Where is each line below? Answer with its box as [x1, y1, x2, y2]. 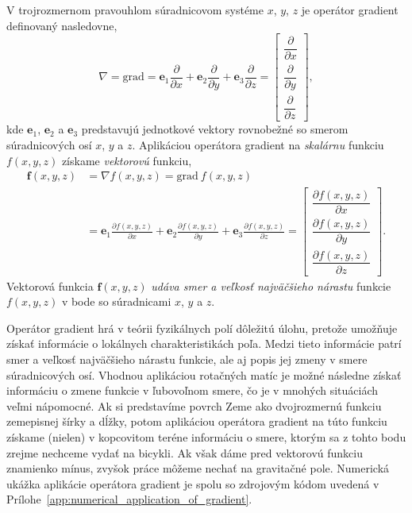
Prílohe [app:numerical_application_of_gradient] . [6, 491, 252, 507]
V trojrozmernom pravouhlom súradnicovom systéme [6, 2, 264, 17]
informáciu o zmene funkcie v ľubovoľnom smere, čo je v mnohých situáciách [6, 382, 379, 399]
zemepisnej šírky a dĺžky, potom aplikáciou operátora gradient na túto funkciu [6, 413, 387, 430]
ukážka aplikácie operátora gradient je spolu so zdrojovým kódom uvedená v [6, 475, 379, 492]
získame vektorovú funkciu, [61, 152, 192, 168]
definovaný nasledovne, [6, 17, 117, 33]
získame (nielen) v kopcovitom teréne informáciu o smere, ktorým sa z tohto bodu [6, 428, 406, 445]
